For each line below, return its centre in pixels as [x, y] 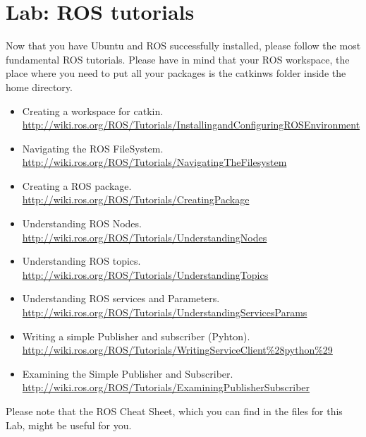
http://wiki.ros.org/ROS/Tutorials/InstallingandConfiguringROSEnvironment [191, 125]
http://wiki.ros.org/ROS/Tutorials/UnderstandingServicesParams [165, 312]
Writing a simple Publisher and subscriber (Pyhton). [136, 336]
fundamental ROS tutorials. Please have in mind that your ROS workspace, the [178, 59]
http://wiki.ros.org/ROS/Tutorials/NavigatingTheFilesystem [154, 162]
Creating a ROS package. [77, 185]
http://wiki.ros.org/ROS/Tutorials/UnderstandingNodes [145, 237]
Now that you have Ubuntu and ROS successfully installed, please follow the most [183, 46]
